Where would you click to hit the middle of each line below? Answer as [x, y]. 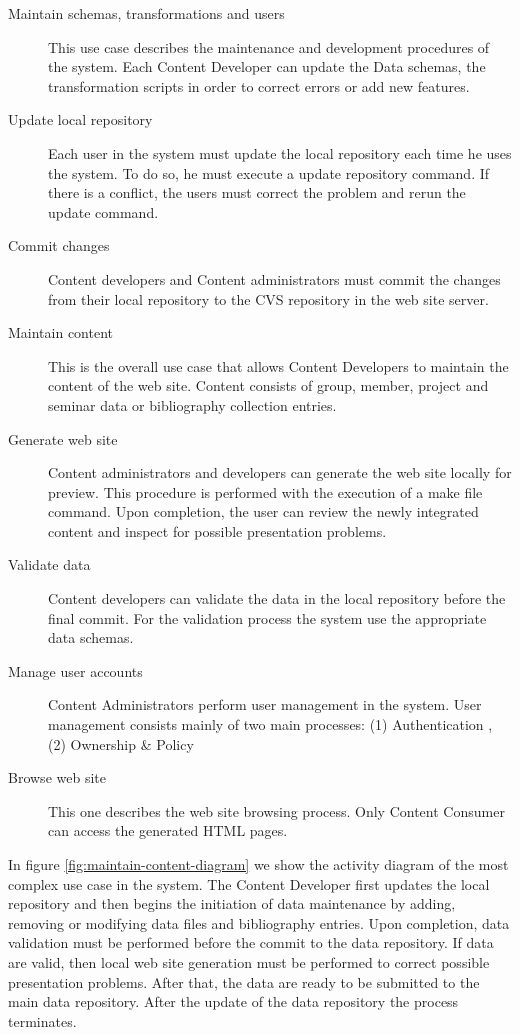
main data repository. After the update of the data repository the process [233, 1001]
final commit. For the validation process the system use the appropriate [267, 617]
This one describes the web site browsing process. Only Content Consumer [276, 810]
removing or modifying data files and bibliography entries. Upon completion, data [259, 922]
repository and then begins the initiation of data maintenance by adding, [232, 903]
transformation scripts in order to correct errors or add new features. [259, 85]
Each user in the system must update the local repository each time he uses [280, 152]
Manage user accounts [75, 670]
